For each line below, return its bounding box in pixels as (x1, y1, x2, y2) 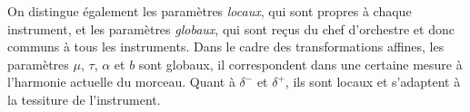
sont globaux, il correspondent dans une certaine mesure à (138, 54, 463, 73)
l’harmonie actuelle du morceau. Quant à (7, 72, 235, 91)
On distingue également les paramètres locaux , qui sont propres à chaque (7, 2, 412, 20)
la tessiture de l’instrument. (7, 89, 161, 108)
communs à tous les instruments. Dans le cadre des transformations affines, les (7, 37, 445, 56)
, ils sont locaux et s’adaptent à (285, 72, 461, 91)
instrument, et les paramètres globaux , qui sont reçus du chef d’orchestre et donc (7, 19, 455, 38)
